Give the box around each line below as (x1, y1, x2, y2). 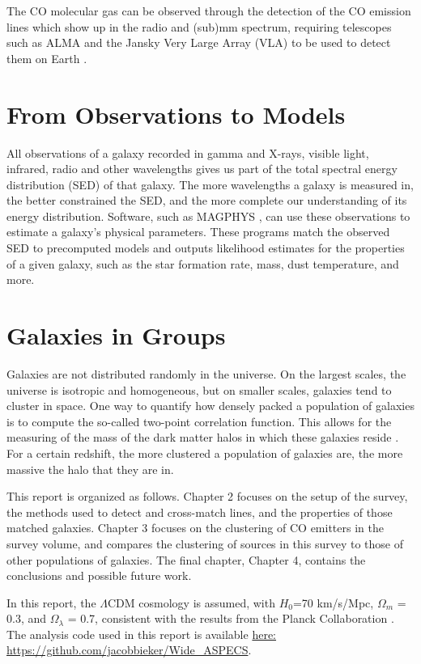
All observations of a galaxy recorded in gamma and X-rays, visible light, (6, 144, 369, 161)
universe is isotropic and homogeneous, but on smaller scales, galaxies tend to (6, 381, 392, 398)
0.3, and (6, 610, 47, 627)
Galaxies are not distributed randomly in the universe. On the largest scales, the (6, 365, 406, 382)
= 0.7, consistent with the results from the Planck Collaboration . (67, 610, 394, 627)
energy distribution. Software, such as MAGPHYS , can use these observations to (6, 207, 410, 224)
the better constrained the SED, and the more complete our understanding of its (6, 192, 407, 209)
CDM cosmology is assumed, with (108, 594, 275, 611)
